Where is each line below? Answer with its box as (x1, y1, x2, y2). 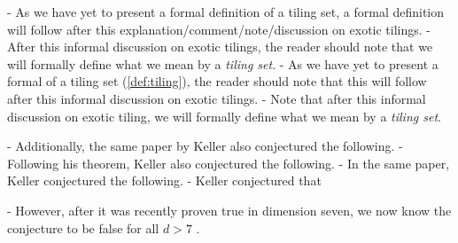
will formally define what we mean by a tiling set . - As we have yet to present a (7, 54, 439, 73)
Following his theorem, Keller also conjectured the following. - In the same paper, (7, 153, 450, 172)
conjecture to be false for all (7, 218, 159, 237)
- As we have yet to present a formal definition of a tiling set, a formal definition (7, 3, 445, 20)
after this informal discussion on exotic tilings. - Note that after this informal (7, 89, 426, 107)
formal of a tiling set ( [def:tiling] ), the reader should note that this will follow (7, 72, 427, 90)
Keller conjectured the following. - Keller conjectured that (7, 171, 322, 190)
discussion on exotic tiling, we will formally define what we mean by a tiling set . (7, 106, 441, 125)
